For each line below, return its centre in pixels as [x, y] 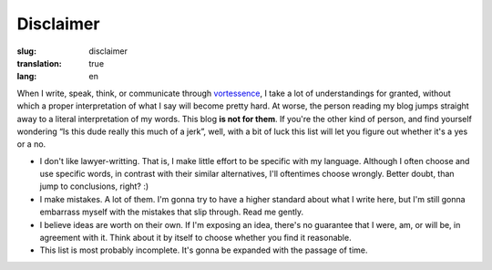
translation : [40, 63]
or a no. [31, 144]
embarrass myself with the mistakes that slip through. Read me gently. [172, 212]
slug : [26, 51]
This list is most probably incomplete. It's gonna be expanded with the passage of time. [204, 250]
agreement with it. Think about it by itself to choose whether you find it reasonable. [195, 238]
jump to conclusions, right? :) [94, 186]
